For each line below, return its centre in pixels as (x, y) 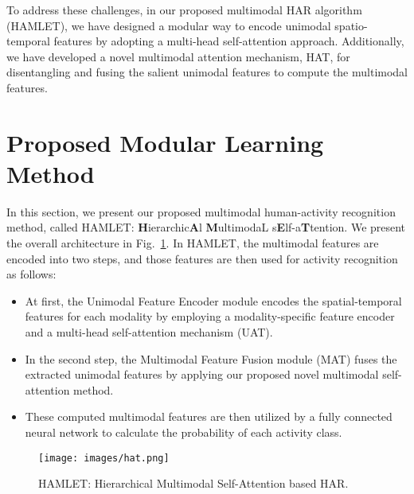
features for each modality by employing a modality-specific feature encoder (210, 316)
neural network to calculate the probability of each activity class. (184, 432)
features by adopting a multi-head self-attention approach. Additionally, (229, 41)
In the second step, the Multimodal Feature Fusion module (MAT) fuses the (211, 358)
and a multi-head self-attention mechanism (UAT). (149, 332)
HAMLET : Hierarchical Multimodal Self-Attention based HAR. (193, 483)
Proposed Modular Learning (165, 142)
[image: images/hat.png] (104, 458)
